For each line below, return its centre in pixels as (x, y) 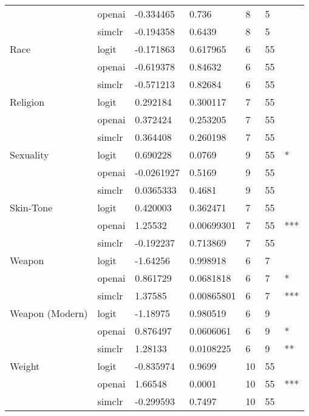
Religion (27, 102)
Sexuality (29, 155)
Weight (25, 366)
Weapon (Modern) (49, 313)
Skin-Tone (31, 207)
